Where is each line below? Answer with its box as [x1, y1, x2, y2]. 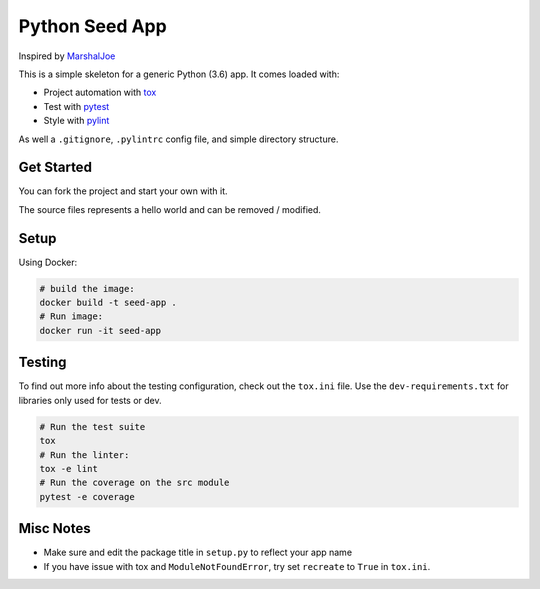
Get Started [18, 159, 92, 176]
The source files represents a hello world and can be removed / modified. [18, 203, 322, 215]
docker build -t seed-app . [39, 297, 177, 309]
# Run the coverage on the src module [39, 477, 230, 489]
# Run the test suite [39, 421, 146, 432]
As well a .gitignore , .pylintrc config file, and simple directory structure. [18, 133, 339, 145]
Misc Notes [18, 520, 91, 537]
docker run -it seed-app [39, 325, 162, 336]
